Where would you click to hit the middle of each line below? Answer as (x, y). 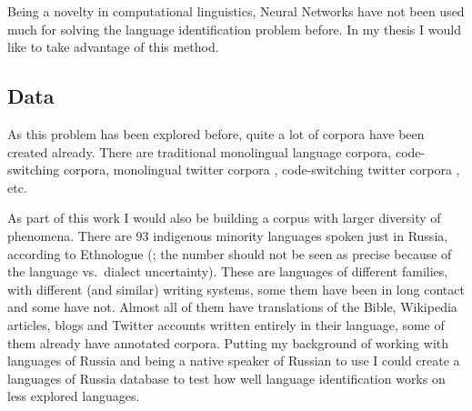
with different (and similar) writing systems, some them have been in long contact (236, 289)
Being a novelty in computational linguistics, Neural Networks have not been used (236, 11)
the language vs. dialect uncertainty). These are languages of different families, (228, 271)
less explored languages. (74, 396)
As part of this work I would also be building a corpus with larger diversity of (224, 218)
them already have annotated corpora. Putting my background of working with (228, 342)
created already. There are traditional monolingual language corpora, (200, 151)
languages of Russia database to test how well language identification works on (226, 378)
